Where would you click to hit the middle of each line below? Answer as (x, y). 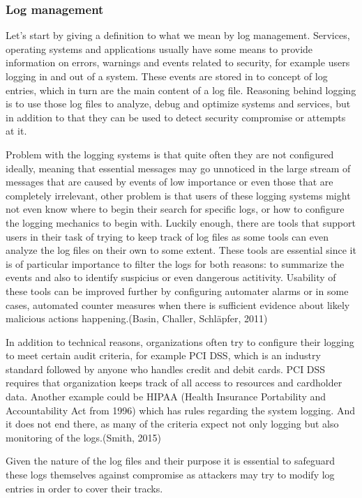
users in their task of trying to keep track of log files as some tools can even (167, 236)
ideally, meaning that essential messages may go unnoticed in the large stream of (178, 168)
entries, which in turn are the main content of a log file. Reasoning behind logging (181, 90)
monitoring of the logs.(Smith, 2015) (83, 437)
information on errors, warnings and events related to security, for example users (178, 62)
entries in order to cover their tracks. (84, 488)
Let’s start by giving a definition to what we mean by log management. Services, (178, 35)
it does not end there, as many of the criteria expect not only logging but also (172, 424)
